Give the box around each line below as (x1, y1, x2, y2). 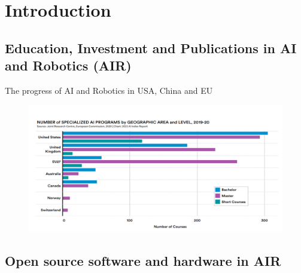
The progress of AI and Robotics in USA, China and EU (5, 84, 213, 96)
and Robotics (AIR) (5, 56, 132, 75)
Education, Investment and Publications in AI (5, 38, 297, 57)
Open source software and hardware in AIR (5, 251, 281, 269)
